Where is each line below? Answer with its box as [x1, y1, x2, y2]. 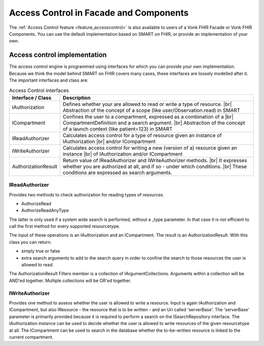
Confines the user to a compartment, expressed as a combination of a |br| [63, 113, 234, 120]
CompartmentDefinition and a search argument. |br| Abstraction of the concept [63, 119, 245, 126]
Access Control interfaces [9, 87, 69, 94]
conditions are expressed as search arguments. [63, 169, 172, 176]
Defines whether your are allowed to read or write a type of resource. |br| [63, 101, 232, 108]
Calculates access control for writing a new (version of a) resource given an [63, 144, 237, 151]
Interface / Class [12, 94, 51, 101]
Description [63, 94, 91, 101]
